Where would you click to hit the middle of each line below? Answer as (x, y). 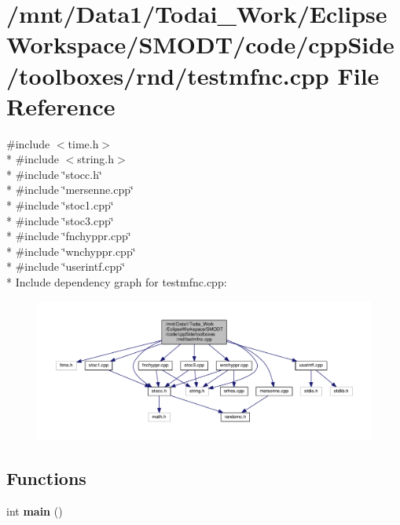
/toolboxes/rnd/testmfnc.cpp (168, 75)
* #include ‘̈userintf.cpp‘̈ (66, 266)
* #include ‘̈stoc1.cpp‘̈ (60, 205)
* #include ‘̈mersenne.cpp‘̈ (70, 190)
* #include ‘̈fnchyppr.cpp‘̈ (69, 236)
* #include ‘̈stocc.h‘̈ (54, 174)
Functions (46, 478)
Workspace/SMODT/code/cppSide (200, 44)
